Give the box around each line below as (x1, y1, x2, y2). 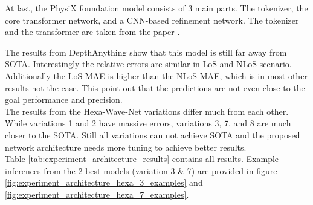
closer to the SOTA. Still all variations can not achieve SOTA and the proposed (5, 128, 300, 141)
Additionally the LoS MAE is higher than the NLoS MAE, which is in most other (5, 69, 308, 82)
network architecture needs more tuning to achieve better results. (5, 140, 247, 153)
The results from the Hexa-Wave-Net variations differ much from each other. (5, 105, 289, 117)
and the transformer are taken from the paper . (5, 25, 180, 38)
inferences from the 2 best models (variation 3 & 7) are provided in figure (5, 164, 277, 177)
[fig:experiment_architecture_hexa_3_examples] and (5, 176, 203, 189)
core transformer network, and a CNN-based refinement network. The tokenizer (5, 13, 299, 26)
